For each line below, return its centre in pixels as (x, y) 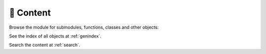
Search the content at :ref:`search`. (45, 45)
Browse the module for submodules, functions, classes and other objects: (84, 27)
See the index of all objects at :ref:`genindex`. (55, 36)
